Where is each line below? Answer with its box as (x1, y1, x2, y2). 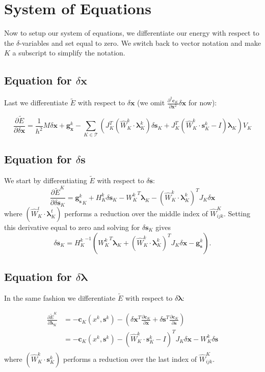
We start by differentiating (4, 175, 87, 186)
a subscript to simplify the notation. (12, 47, 125, 58)
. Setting (223, 208, 251, 218)
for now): (188, 97, 217, 108)
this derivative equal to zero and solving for (4, 221, 140, 232)
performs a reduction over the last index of (63, 353, 197, 364)
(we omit (137, 97, 165, 108)
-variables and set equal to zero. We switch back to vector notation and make (19, 37, 261, 48)
